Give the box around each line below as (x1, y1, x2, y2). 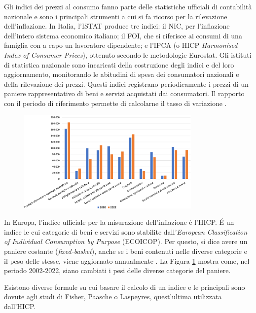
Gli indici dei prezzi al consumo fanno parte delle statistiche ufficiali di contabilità (4, 1, 252, 11)
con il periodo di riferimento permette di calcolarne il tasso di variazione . (4, 98, 227, 108)
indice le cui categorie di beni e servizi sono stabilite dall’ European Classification (4, 226, 248, 237)
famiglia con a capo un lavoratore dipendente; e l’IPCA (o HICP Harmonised (4, 40, 238, 50)
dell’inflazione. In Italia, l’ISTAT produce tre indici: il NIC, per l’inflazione (4, 21, 230, 31)
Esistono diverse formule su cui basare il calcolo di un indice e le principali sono (4, 281, 245, 292)
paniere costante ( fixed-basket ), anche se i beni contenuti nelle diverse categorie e (4, 246, 247, 256)
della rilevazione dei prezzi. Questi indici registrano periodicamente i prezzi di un (4, 78, 249, 89)
